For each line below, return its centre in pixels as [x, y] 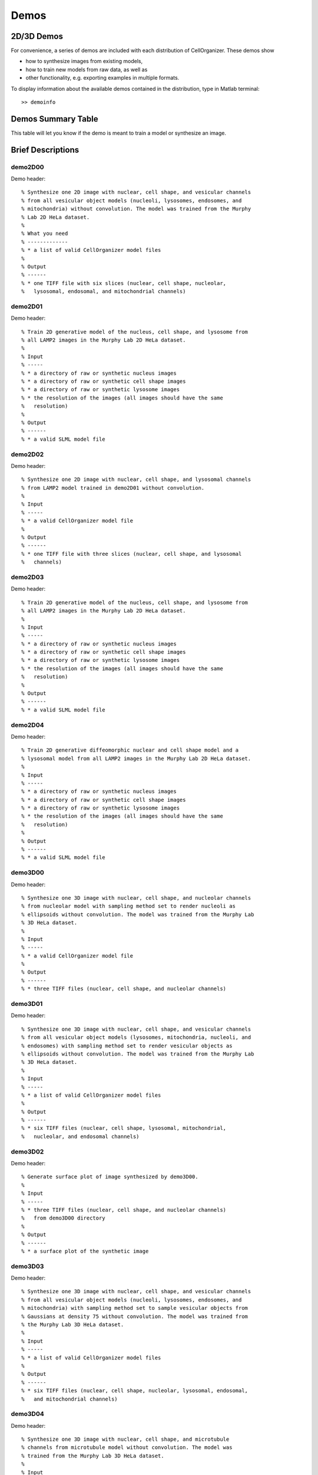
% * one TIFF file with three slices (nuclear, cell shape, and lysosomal [132, 554]
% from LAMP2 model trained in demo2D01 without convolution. [113, 488]
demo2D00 [27, 167]
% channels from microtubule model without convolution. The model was [127, 1448]
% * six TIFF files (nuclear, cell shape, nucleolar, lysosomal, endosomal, [135, 1391]
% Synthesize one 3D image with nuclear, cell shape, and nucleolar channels [136, 898]
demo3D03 [27, 1266]
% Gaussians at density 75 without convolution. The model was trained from [135, 1316]
